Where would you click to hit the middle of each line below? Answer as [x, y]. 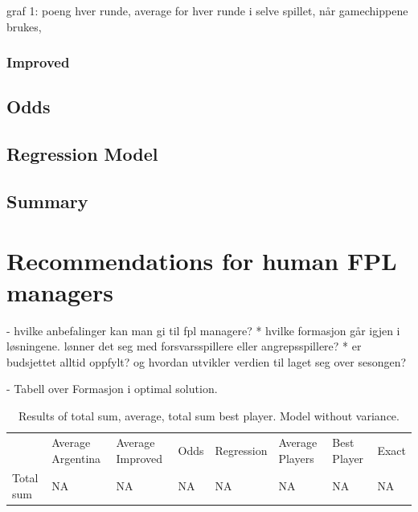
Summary [47, 201]
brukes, [24, 26]
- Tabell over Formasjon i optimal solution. [112, 389]
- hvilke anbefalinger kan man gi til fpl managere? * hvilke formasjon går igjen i [203, 330]
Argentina [76, 458]
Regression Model [82, 154]
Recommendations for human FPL [202, 260]
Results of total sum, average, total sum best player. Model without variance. [209, 416]
